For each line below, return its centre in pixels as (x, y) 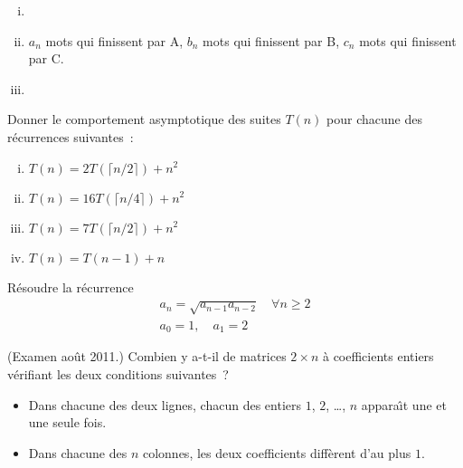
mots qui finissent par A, (114, 40)
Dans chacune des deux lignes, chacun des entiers (165, 404)
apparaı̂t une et (404, 404)
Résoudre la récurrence (71, 287)
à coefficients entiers (378, 356)
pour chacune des (375, 119)
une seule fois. (67, 422)
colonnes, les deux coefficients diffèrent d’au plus (277, 452)
